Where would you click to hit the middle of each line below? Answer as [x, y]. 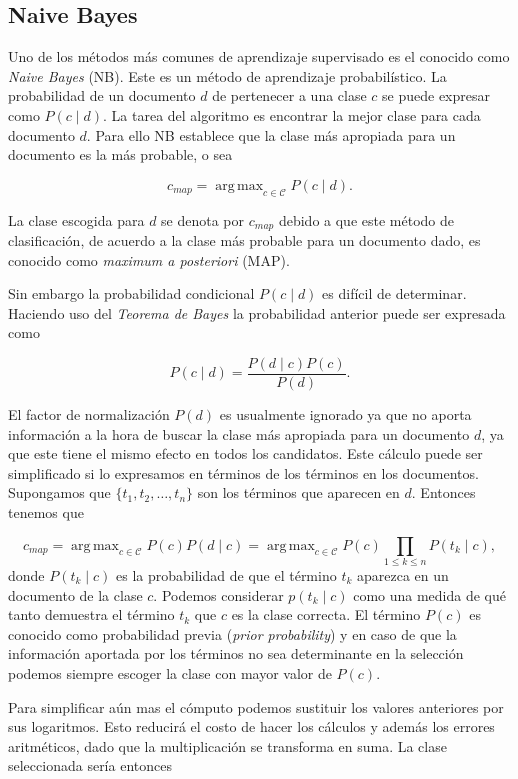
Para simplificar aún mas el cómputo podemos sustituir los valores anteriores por [256, 706]
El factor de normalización [89, 414]
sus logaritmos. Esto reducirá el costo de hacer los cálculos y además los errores [251, 726]
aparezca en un [402, 574]
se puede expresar [436, 95]
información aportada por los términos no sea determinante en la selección [236, 653]
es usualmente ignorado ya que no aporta [345, 414]
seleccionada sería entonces [90, 765]
